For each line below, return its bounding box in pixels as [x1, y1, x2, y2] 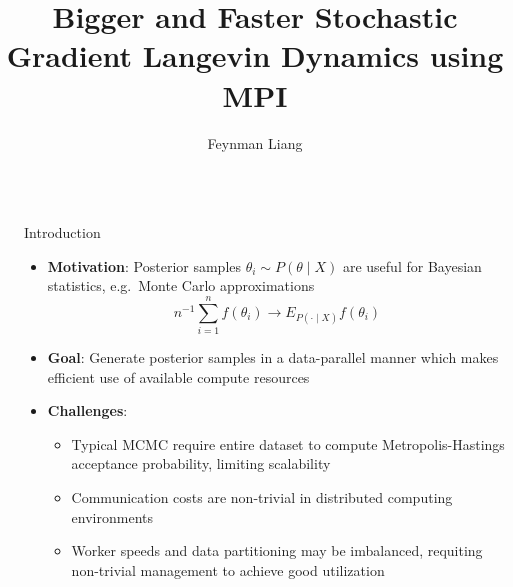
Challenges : [47, 400, 128, 421]
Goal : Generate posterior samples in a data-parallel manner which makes [47, 347, 499, 367]
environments [71, 506, 153, 527]
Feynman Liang [207, 132, 303, 153]
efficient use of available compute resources [47, 366, 310, 387]
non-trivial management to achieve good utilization [71, 559, 385, 580]
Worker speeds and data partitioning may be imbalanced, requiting [71, 540, 483, 561]
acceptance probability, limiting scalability [71, 453, 331, 474]
